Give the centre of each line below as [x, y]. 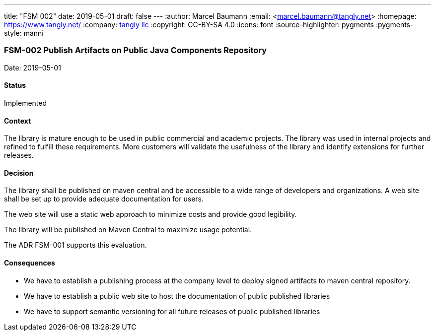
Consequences [30, 263]
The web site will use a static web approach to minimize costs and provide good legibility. [150, 214]
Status [15, 85]
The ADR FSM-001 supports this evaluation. [75, 245]
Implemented [26, 103]
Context [18, 121]
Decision [19, 173]
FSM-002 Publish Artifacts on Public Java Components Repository [136, 50]
